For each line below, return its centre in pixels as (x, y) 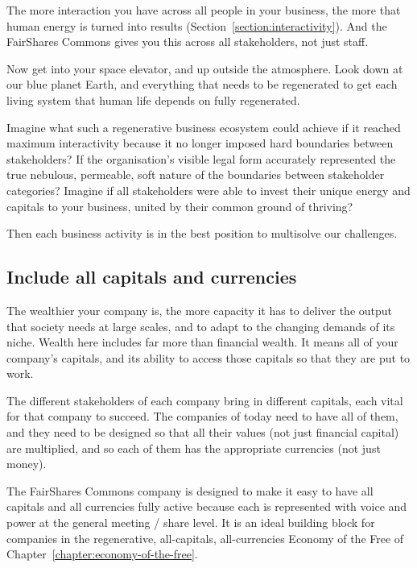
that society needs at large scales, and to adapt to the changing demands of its (201, 326)
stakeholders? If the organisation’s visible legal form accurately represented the (201, 158)
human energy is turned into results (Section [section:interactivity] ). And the (197, 25)
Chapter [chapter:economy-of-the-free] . (102, 554)
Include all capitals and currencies (152, 277)
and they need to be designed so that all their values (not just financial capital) (203, 432)
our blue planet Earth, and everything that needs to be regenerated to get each (202, 84)
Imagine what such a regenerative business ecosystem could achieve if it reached (204, 127)
